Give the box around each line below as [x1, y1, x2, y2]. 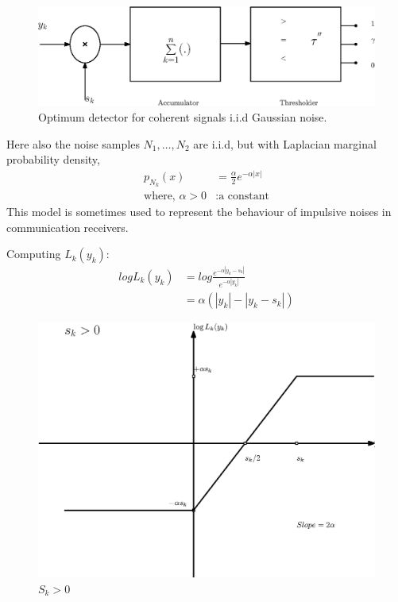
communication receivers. [6, 218, 129, 235]
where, [144, 191, 176, 203]
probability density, [6, 151, 100, 168]
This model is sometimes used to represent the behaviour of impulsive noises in [6, 203, 392, 220]
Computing [6, 245, 61, 262]
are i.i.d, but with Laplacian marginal [193, 135, 377, 152]
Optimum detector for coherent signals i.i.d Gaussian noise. [38, 109, 327, 125]
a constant [218, 191, 269, 203]
